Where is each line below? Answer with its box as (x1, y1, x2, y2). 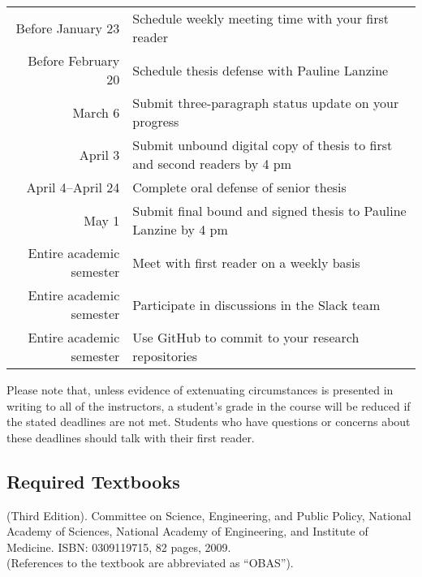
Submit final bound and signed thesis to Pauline (132, 201, 407, 220)
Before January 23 (15, 18, 120, 37)
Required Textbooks (6, 468, 180, 493)
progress (132, 112, 179, 131)
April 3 (79, 144, 120, 164)
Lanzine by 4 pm (132, 220, 228, 239)
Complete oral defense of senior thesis (132, 178, 347, 196)
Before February (28, 51, 120, 70)
